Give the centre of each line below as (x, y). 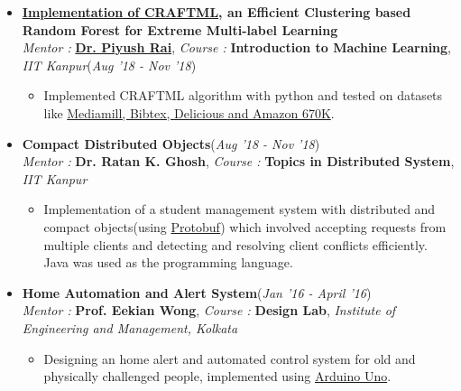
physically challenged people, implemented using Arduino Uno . (217, 376)
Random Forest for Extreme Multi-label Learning (180, 29)
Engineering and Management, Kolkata (130, 327)
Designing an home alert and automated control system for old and (230, 358)
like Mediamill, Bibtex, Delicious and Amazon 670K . (189, 112)
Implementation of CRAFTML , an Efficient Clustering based (217, 12)
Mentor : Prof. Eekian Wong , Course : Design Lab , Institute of (209, 310)
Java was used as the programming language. (168, 262)
